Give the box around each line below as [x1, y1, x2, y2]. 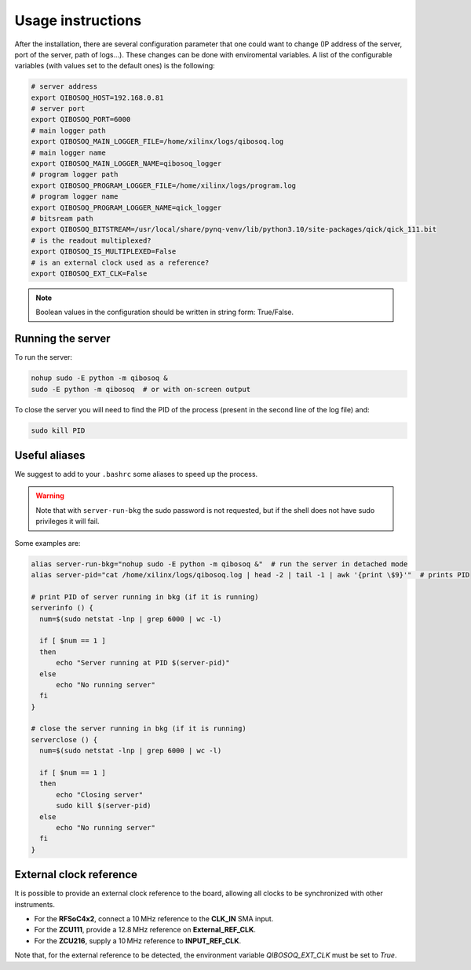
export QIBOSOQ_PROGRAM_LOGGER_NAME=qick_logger [31, 203, 222, 212]
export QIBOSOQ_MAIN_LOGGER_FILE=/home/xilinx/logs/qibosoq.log [31, 137, 284, 146]
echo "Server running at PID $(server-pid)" [56, 658, 231, 668]
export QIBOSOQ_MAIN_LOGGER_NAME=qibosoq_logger [31, 159, 222, 168]
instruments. [14, 899, 55, 909]
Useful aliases [14, 448, 86, 462]
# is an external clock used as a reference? [31, 258, 210, 267]
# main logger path [31, 126, 106, 135]
